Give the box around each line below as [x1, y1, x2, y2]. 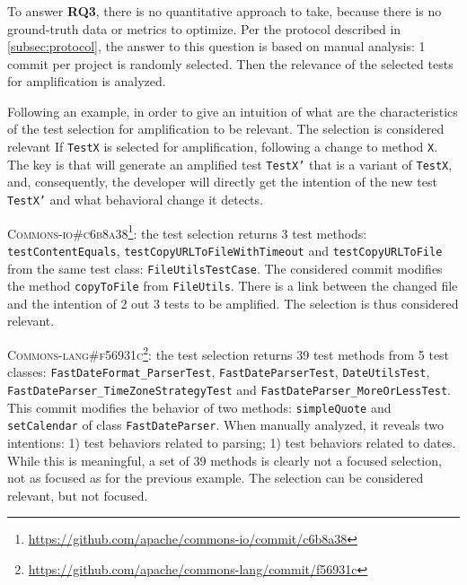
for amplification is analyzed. [7, 72, 166, 91]
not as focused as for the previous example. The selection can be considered [7, 468, 424, 487]
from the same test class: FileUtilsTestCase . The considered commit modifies [7, 258, 443, 277]
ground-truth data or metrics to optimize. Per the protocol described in [7, 19, 401, 38]
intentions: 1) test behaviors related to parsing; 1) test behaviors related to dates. [7, 432, 456, 451]
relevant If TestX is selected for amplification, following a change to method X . [7, 137, 438, 156]
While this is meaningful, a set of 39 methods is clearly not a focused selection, [7, 450, 442, 469]
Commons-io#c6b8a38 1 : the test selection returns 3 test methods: [7, 221, 367, 242]
